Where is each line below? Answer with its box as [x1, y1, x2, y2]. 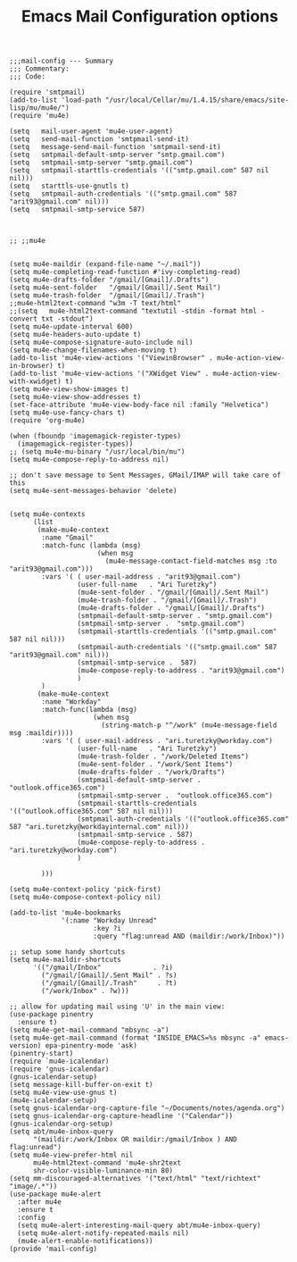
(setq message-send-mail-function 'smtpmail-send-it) [9, 143, 221, 152]
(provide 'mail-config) [9, 1244, 98, 1254]
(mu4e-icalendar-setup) [9, 1096, 98, 1105]
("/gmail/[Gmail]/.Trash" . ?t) [41, 979, 177, 988]
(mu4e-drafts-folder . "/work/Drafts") [77, 768, 226, 777]
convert [9, 314, 38, 323]
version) [9, 1041, 42, 1050]
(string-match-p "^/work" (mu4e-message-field [101, 721, 277, 730]
